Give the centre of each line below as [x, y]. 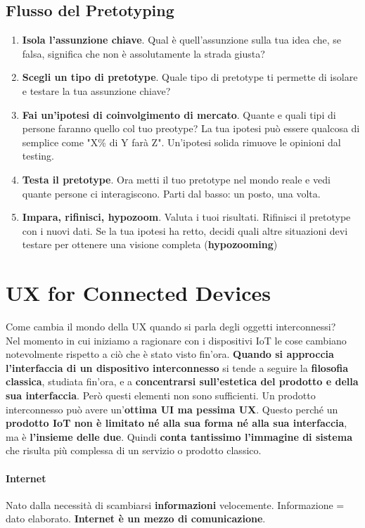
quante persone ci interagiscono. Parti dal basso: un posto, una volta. [171, 193]
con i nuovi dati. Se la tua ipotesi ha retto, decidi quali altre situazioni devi [185, 230]
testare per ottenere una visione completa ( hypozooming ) [150, 244]
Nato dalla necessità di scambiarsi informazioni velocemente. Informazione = [175, 504]
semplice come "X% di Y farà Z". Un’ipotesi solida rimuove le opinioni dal [181, 142]
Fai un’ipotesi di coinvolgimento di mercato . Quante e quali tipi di [179, 114]
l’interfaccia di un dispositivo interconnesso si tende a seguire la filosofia [177, 367]
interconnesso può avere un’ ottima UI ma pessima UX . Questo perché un [172, 409]
